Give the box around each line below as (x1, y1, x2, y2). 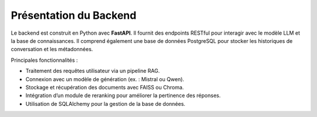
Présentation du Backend (11, 9, 137, 22)
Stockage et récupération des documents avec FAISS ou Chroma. (25, 83, 184, 91)
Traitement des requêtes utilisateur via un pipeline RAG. (25, 68, 160, 75)
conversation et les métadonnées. (11, 46, 93, 53)
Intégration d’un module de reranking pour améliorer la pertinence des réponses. (25, 92, 221, 99)
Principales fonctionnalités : (11, 56, 78, 63)
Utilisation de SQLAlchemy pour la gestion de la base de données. (25, 100, 186, 107)
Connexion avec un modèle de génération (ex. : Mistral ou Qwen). (25, 75, 184, 82)
